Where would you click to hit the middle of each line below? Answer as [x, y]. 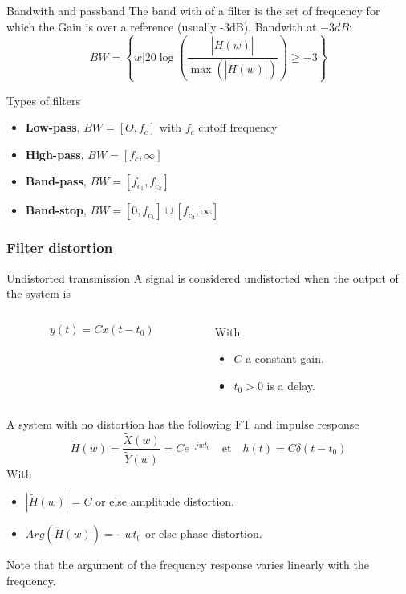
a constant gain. [285, 358]
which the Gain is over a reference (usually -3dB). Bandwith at [162, 26]
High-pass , [55, 154]
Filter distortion [60, 248]
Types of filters [43, 100]
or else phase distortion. [203, 533]
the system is [39, 293]
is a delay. [291, 385]
